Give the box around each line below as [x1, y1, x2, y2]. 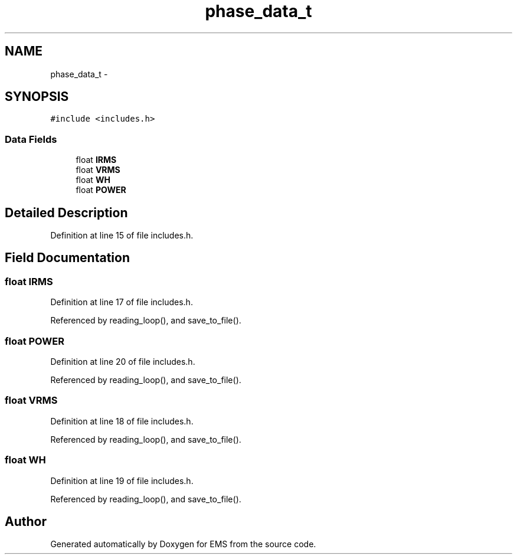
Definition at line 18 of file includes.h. [50, 416, 194, 426]
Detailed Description [5, 205, 128, 220]
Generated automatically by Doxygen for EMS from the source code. [50, 539, 316, 550]
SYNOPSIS [5, 89, 69, 104]
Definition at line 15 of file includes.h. [50, 230, 194, 241]
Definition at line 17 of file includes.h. [50, 297, 193, 308]
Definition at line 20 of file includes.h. [50, 357, 195, 367]
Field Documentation [5, 250, 130, 266]
